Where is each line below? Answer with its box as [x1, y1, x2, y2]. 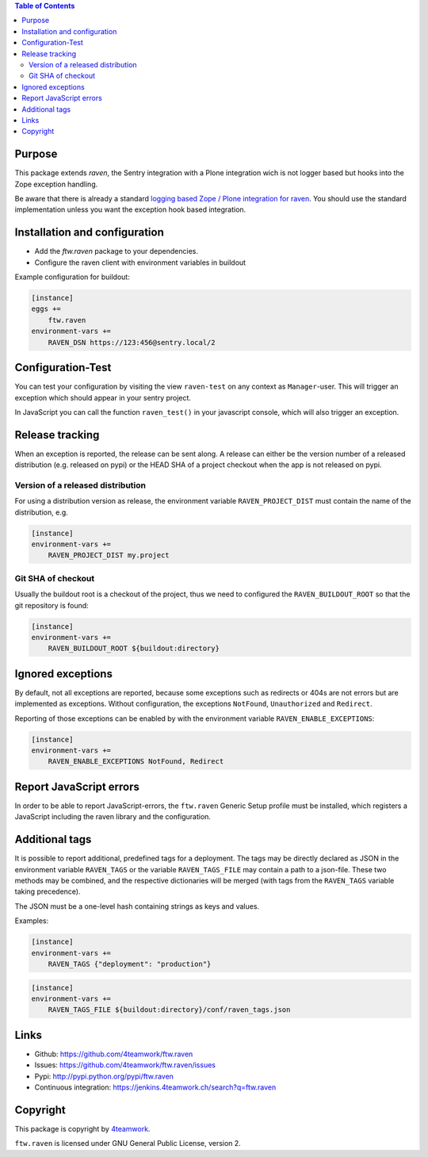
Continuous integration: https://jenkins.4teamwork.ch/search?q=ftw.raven [34, 1082, 277, 1092]
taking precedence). [14, 887, 81, 896]
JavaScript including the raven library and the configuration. [14, 812, 212, 822]
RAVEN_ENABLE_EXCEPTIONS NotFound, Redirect [48, 757, 224, 766]
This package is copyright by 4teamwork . [14, 1124, 151, 1133]
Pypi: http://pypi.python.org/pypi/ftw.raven [34, 1071, 174, 1081]
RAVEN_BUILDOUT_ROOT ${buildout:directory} [48, 644, 220, 653]
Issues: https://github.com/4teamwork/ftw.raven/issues [34, 1060, 216, 1070]
